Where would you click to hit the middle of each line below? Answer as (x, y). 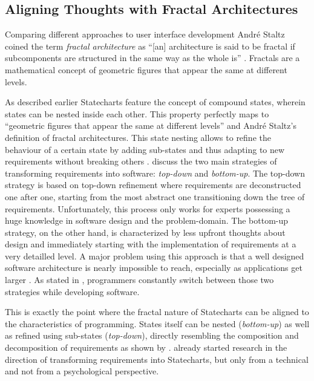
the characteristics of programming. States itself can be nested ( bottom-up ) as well (157, 323)
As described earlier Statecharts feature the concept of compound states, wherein (155, 102)
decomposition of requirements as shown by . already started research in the (146, 347)
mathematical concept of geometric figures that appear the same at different (146, 69)
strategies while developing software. (72, 291)
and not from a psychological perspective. (82, 371)
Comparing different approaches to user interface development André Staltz (145, 34)
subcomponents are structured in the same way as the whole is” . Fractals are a (152, 58)
